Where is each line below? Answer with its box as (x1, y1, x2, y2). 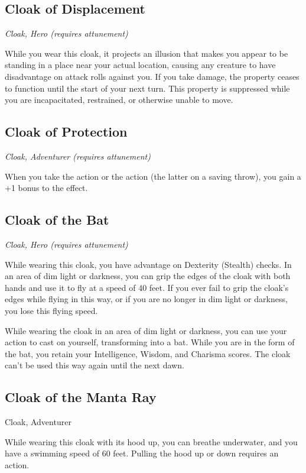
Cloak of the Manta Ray (5, 388, 157, 406)
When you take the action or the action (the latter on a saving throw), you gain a (5, 170, 301, 182)
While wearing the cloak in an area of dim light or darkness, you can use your (5, 324, 287, 336)
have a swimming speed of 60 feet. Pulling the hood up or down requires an (5, 447, 279, 459)
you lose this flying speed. (5, 304, 98, 316)
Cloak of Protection (5, 122, 128, 141)
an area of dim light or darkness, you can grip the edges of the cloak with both (5, 270, 291, 282)
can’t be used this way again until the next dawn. (5, 359, 184, 371)
